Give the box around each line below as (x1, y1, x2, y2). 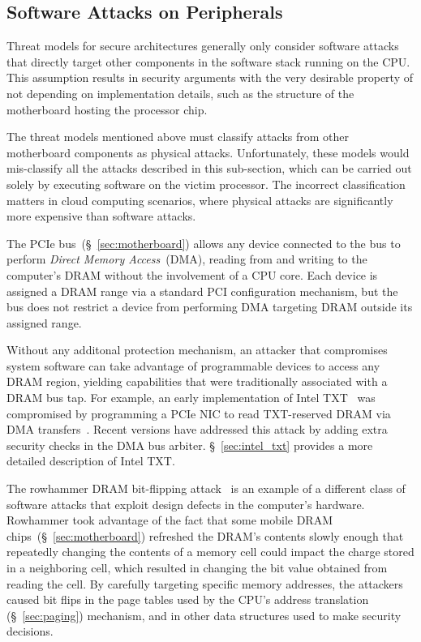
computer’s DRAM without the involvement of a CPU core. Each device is (6, 266, 378, 283)
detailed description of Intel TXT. (6, 452, 175, 469)
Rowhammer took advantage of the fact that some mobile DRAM (6, 511, 333, 529)
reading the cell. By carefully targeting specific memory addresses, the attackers (6, 575, 403, 592)
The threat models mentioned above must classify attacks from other (6, 128, 350, 145)
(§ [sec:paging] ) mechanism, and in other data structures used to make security (6, 606, 402, 623)
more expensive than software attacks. (6, 208, 196, 225)
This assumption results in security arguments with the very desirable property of (6, 69, 414, 86)
